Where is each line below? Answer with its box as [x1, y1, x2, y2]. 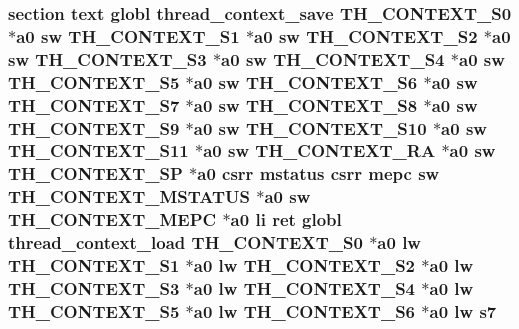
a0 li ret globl [230, 207, 342, 232]
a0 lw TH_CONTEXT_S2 [193, 253, 416, 278]
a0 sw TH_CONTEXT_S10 [193, 115, 427, 140]
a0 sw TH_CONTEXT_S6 [193, 69, 418, 94]
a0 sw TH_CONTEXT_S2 [254, 23, 478, 48]
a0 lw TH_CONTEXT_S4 [193, 275, 416, 300]
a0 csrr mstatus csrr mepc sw [197, 161, 440, 186]
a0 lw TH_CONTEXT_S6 [193, 298, 416, 323]
